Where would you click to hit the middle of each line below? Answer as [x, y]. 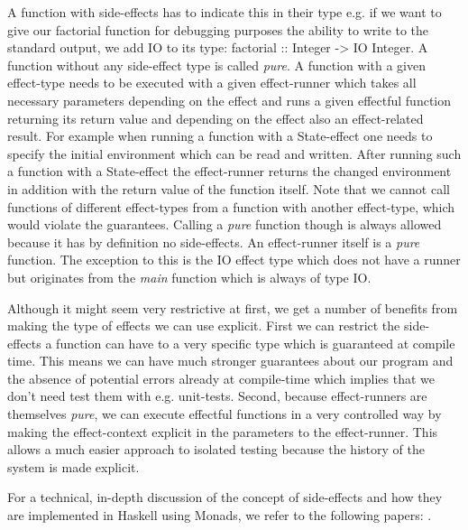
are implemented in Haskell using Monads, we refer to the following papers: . [220, 515]
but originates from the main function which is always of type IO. [189, 277]
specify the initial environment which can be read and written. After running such [234, 153]
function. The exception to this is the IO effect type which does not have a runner [234, 260]
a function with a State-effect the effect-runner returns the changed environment [229, 171]
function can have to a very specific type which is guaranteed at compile [256, 343]
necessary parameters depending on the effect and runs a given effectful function [229, 100]
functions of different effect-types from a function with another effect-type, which [231, 206]
